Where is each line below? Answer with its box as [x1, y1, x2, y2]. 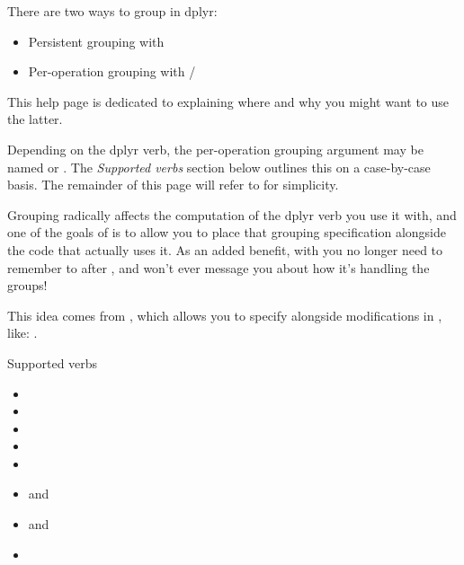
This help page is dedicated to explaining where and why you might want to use [7, 92, 450, 110]
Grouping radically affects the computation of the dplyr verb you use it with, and [7, 205, 457, 224]
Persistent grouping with [28, 31, 165, 50]
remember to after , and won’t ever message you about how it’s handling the [7, 258, 430, 277]
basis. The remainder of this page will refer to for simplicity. [7, 175, 339, 194]
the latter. [7, 110, 63, 128]
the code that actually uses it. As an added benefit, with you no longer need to [7, 240, 443, 259]
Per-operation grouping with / [28, 62, 196, 81]
